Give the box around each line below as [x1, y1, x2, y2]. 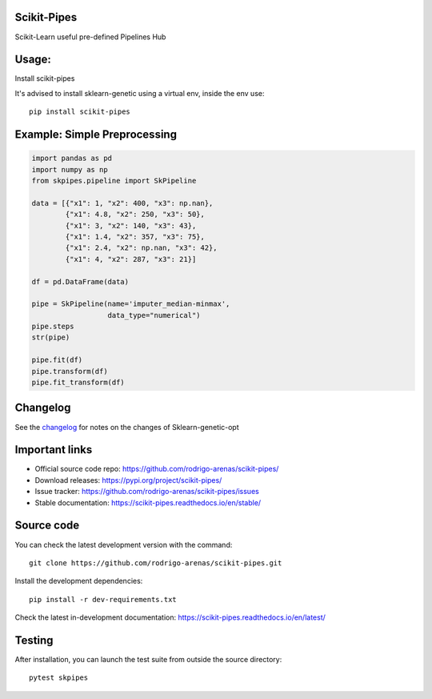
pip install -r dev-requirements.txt [29, 595, 178, 604]
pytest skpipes [29, 673, 89, 682]
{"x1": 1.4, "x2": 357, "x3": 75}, [65, 232, 206, 241]
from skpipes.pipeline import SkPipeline [31, 176, 197, 185]
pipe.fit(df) [31, 356, 83, 364]
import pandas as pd [31, 154, 112, 163]
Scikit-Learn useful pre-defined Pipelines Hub [14, 32, 166, 42]
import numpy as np [31, 165, 108, 174]
